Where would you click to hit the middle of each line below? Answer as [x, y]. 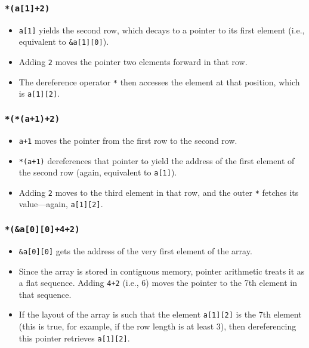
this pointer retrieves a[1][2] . [74, 338]
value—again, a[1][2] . [61, 204]
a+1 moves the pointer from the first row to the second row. [128, 140]
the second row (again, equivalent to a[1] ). [98, 172]
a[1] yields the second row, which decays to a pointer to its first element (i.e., [162, 30]
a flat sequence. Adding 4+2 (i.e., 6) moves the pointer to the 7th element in [158, 283]
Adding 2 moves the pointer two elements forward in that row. [133, 62]
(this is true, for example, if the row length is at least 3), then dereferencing [157, 326]
